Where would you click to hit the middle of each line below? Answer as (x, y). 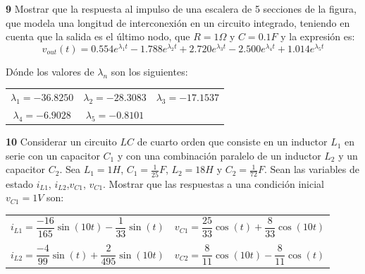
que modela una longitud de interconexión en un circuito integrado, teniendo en (178, 22)
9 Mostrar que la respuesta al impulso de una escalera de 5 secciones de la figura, (181, 8)
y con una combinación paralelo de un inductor (219, 155)
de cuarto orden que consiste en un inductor (232, 142)
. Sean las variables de (312, 169)
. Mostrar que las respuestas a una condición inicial (214, 183)
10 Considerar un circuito (61, 142)
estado (19, 183)
